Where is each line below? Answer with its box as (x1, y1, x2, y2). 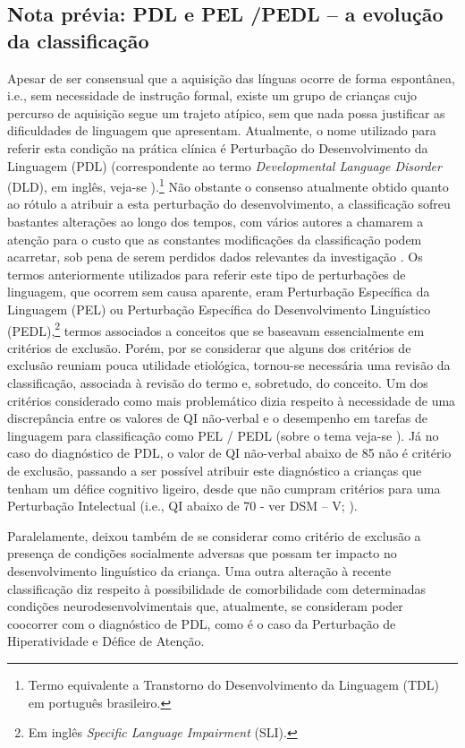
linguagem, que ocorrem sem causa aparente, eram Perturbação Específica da (7, 282, 430, 301)
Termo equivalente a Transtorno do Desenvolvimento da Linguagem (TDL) (28, 675, 439, 693)
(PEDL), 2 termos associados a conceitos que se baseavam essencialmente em (7, 318, 425, 340)
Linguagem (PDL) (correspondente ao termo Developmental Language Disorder (7, 156, 442, 175)
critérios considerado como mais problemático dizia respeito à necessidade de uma (7, 391, 456, 409)
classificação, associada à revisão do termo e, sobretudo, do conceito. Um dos (7, 374, 428, 391)
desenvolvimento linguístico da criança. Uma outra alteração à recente (7, 561, 392, 580)
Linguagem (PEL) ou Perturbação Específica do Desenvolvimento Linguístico (7, 299, 431, 318)
